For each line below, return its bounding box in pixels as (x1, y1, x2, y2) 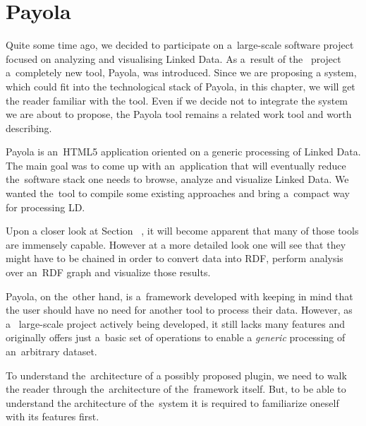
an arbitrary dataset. (6, 344, 97, 358)
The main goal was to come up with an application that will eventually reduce (6, 158, 346, 172)
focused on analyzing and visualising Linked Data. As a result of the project (6, 51, 341, 66)
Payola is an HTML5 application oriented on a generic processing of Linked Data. (6, 144, 361, 159)
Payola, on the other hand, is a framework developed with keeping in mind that (6, 288, 353, 303)
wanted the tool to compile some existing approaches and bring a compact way (6, 186, 350, 201)
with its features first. (6, 409, 99, 424)
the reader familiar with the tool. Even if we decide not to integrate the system (6, 93, 348, 107)
